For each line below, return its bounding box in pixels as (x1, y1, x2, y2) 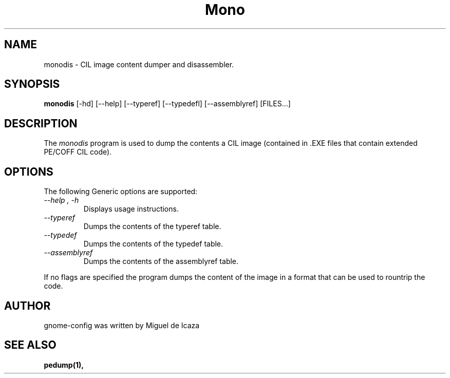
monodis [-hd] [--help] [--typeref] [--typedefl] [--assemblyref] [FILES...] (44, 99, 291, 108)
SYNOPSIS (4, 78, 60, 91)
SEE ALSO (4, 338, 57, 352)
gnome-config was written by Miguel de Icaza (44, 320, 200, 330)
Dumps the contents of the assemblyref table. (83, 257, 239, 266)
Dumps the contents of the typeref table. (83, 222, 221, 231)
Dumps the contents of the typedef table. (83, 239, 223, 249)
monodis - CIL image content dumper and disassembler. (44, 60, 234, 69)
